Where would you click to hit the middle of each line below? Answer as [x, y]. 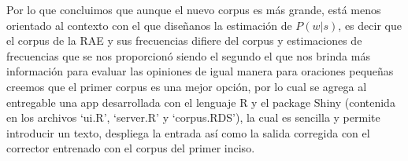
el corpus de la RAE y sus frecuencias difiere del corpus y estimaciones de [184, 40]
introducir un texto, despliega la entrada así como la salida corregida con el [188, 132]
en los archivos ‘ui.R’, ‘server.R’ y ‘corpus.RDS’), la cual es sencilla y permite [193, 117]
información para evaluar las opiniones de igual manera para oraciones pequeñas [200, 71]
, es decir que [370, 25]
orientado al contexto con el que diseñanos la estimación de [149, 25]
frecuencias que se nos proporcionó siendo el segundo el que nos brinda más [188, 55]
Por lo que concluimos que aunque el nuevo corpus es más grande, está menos [194, 9]
